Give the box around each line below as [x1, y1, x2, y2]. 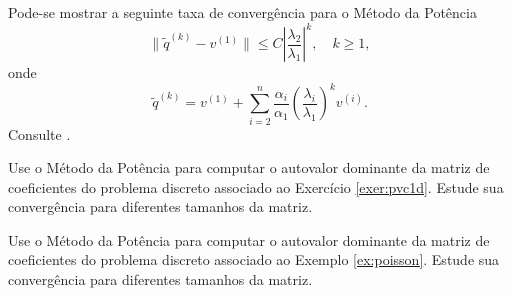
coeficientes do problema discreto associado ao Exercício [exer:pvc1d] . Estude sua [8, 176, 504, 197]
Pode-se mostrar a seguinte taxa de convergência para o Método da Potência [8, 2, 477, 22]
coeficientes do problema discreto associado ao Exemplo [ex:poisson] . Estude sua [8, 249, 500, 270]
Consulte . [8, 123, 71, 144]
